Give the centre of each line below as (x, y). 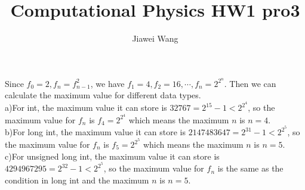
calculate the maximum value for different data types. (103, 95)
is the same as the (250, 168)
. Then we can (250, 83)
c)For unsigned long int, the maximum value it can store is (112, 156)
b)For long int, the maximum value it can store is (95, 132)
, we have (107, 83)
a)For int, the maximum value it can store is (86, 108)
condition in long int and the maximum (77, 180)
